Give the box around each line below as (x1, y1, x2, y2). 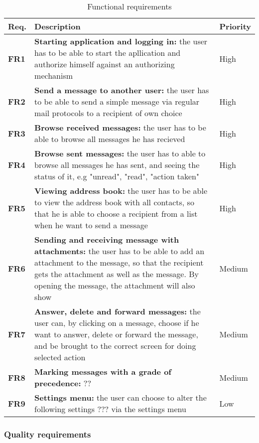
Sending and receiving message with (34, 234, 179, 245)
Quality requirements (4, 428, 91, 440)
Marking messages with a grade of (34, 366, 171, 377)
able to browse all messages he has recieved (34, 133, 185, 145)
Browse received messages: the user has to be (34, 122, 206, 133)
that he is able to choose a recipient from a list (34, 208, 198, 219)
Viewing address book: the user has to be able (34, 185, 208, 196)
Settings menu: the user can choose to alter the (34, 392, 207, 403)
